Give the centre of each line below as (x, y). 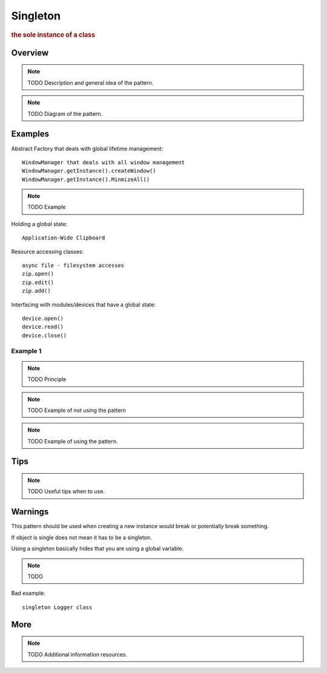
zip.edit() (38, 282)
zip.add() (36, 291)
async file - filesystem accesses (73, 266)
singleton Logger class (57, 607)
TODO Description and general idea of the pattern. (91, 82)
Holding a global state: (39, 224)
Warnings (30, 512)
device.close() (45, 335)
